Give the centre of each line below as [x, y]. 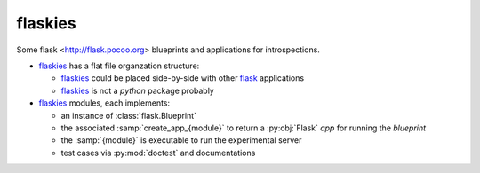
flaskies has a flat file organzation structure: [119, 66]
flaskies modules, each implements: [104, 103]
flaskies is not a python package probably [138, 90]
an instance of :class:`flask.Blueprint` [129, 115]
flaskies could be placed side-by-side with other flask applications [183, 78]
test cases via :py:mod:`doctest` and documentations [158, 153]
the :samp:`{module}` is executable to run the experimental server [181, 140]
